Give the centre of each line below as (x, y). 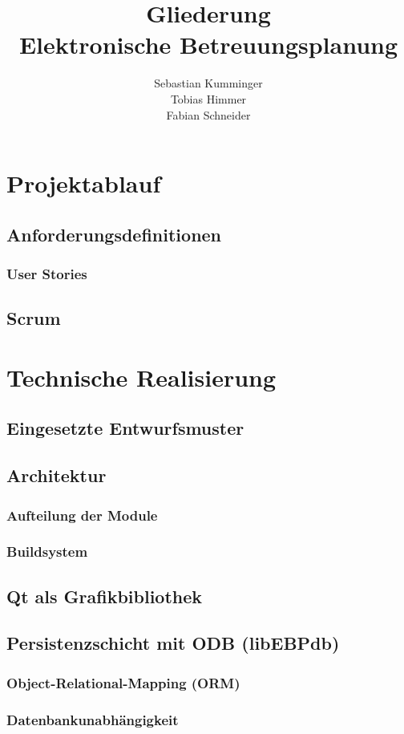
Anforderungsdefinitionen (114, 234)
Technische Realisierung (141, 377)
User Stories (47, 273)
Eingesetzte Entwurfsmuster (125, 428)
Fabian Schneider (208, 114)
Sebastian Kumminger (208, 83)
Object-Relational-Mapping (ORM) (123, 682)
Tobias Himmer (208, 98)
